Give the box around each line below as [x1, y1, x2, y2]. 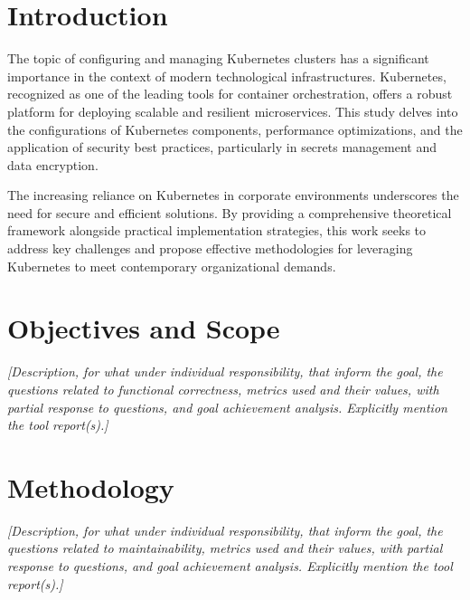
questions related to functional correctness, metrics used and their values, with [7, 379, 439, 398]
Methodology [7, 468, 174, 505]
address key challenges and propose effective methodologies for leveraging [7, 239, 413, 258]
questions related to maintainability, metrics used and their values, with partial [7, 538, 443, 557]
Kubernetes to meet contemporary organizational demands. [7, 256, 336, 275]
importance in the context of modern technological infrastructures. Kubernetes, [7, 66, 446, 85]
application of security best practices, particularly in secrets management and [7, 138, 437, 157]
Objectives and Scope [7, 310, 280, 347]
